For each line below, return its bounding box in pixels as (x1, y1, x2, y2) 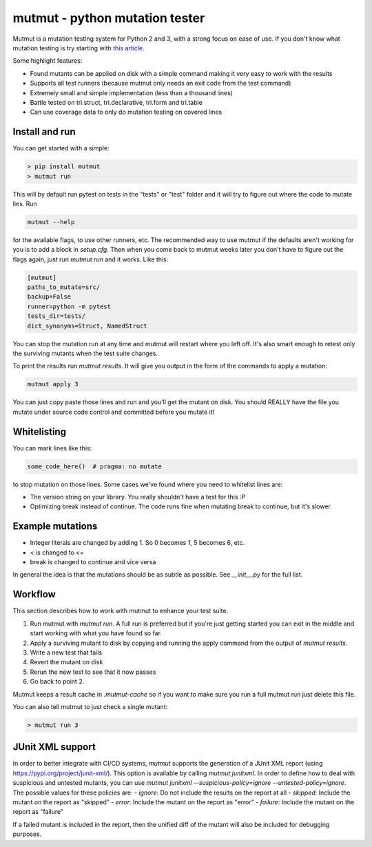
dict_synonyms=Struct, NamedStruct (27, 321, 147, 330)
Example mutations (12, 521, 98, 532)
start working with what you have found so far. (30, 629, 162, 637)
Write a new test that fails (30, 648, 103, 657)
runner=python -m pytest (27, 302, 112, 310)
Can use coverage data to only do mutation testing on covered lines (30, 108, 223, 117)
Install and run (12, 126, 76, 138)
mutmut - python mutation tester (12, 10, 205, 26)
